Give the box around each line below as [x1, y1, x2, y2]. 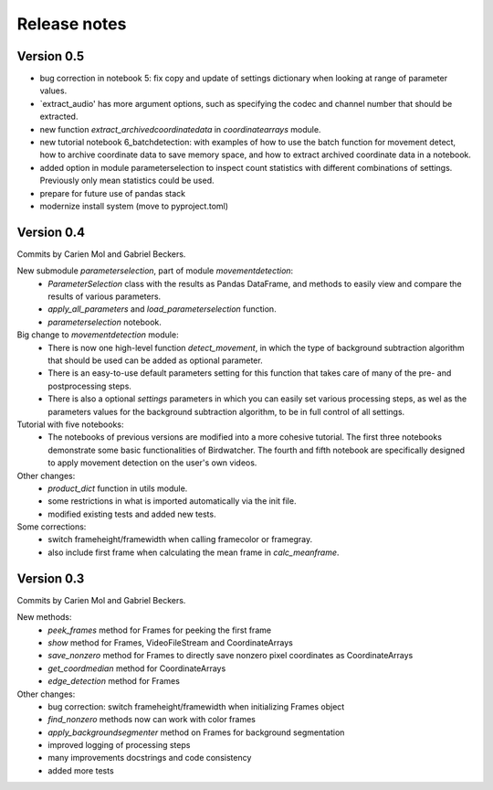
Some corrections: [16, 521, 87, 532]
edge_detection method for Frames [47, 676, 180, 687]
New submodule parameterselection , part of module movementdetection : [16, 265, 294, 276]
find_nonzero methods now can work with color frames [47, 714, 256, 725]
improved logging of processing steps [47, 740, 191, 751]
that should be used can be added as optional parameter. [47, 355, 264, 366]
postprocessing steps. [47, 380, 132, 391]
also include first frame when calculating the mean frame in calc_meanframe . [47, 547, 340, 558]
